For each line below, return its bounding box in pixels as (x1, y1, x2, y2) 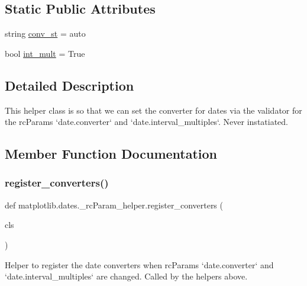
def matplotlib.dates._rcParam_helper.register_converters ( (5, 198, 223, 211)
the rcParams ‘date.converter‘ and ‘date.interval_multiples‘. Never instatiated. (5, 115, 289, 128)
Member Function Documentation (5, 144, 218, 163)
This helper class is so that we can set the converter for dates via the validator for (5, 104, 302, 116)
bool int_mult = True (5, 47, 85, 59)
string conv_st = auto (5, 27, 86, 40)
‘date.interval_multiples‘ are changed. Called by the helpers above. (5, 270, 248, 282)
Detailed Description (5, 76, 134, 94)
